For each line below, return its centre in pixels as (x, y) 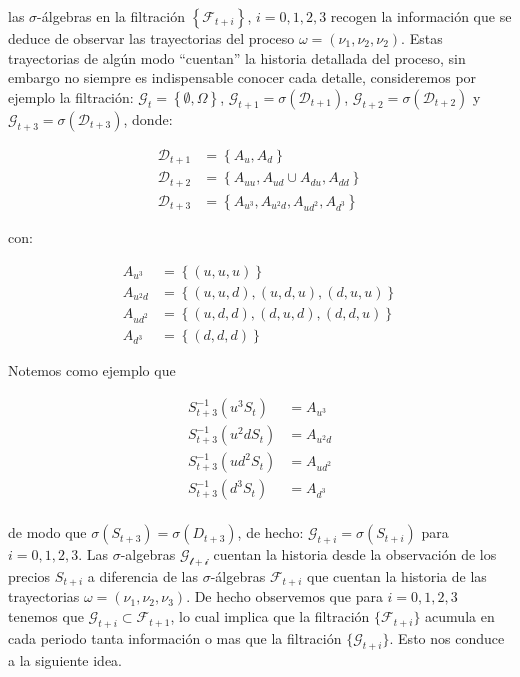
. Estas (422, 38)
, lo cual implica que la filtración (270, 616)
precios (29, 576)
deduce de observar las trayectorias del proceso (151, 38)
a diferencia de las (142, 576)
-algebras (148, 554)
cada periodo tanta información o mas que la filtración (175, 637)
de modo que (47, 532)
